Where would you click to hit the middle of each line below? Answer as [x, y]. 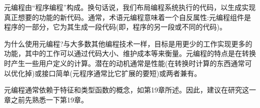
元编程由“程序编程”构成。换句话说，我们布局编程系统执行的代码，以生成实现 [130, 7]
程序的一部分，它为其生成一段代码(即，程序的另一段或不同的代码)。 [115, 27]
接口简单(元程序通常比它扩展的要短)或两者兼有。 [121, 73]
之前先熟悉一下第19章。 [49, 99]
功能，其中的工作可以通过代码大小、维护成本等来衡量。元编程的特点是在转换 [130, 53]
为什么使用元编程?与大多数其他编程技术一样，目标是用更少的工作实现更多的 [128, 43]
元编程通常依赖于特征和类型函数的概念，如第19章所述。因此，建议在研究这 [126, 90]
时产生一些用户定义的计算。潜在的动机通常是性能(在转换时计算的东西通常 [124, 63]
